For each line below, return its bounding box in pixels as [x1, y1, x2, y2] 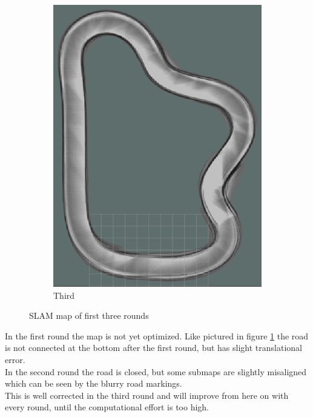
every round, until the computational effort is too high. [5, 401, 209, 413]
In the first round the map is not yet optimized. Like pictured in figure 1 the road [5, 329, 309, 342]
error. [5, 353, 25, 365]
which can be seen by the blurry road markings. [5, 377, 182, 390]
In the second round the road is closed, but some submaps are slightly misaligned [5, 365, 307, 378]
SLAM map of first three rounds [29, 309, 149, 322]
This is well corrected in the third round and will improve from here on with [5, 389, 289, 401]
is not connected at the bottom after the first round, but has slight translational [5, 341, 302, 354]
